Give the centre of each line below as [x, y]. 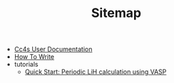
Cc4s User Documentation [53, 49]
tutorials [26, 65]
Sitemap [116, 13]
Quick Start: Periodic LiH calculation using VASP [96, 72]
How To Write [34, 57]
